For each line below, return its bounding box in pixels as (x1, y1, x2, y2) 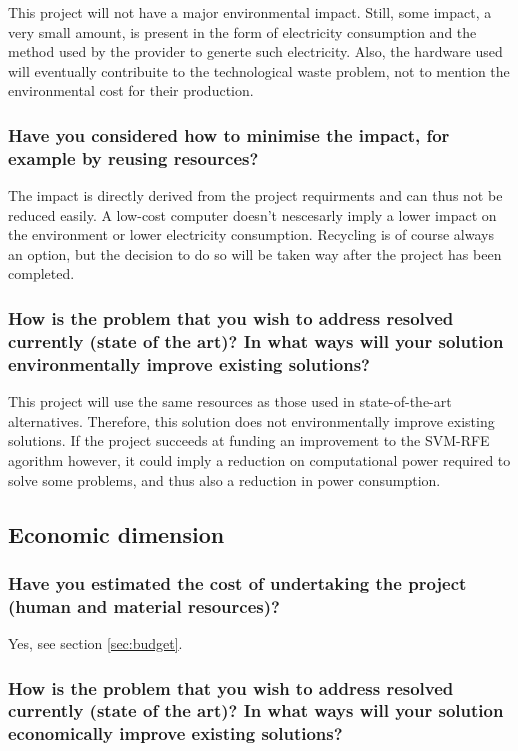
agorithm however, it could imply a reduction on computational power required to (8, 449, 511, 470)
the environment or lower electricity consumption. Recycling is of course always (8, 224, 494, 245)
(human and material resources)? (8, 593, 280, 618)
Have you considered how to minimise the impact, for (8, 122, 450, 147)
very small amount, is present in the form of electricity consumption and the (8, 21, 477, 42)
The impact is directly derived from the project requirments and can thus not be (8, 185, 503, 206)
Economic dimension (8, 518, 225, 549)
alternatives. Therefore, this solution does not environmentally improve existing (8, 410, 495, 431)
